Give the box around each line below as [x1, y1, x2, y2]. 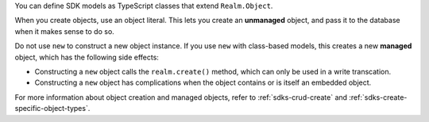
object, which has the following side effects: [14, 52, 159, 62]
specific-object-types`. [14, 104, 91, 113]
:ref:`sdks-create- [349, 92, 408, 102]
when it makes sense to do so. [14, 26, 114, 36]
